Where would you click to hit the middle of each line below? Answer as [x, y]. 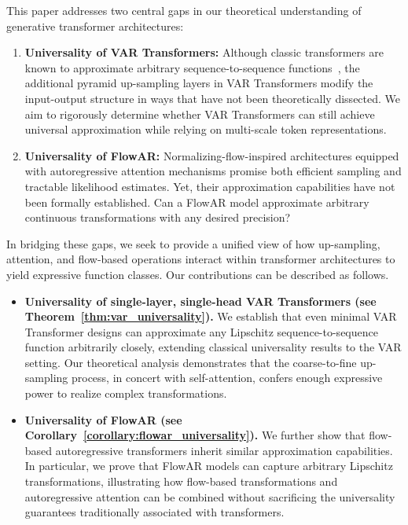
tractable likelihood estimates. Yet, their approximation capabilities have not [210, 186]
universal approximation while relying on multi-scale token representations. [206, 129]
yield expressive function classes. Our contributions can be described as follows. [198, 274]
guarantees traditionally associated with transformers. [154, 512]
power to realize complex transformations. [126, 393]
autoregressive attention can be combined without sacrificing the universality [210, 496]
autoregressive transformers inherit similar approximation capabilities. [224, 450]
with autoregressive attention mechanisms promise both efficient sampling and [213, 171]
